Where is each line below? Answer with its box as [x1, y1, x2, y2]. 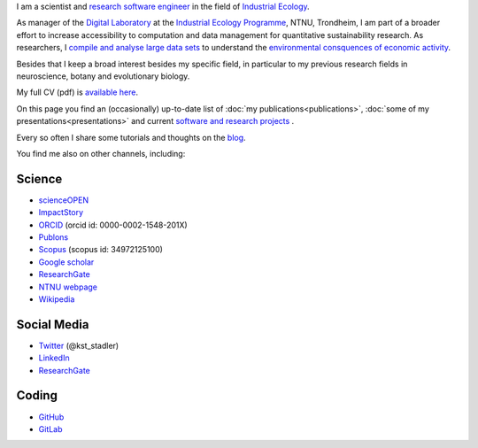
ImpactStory [38, 207, 84, 218]
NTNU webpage [38, 282, 97, 292]
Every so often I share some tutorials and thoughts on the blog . [16, 132, 247, 143]
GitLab [38, 423, 63, 434]
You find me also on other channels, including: [16, 148, 186, 158]
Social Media [16, 317, 89, 332]
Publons [38, 231, 69, 243]
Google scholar [38, 257, 95, 267]
